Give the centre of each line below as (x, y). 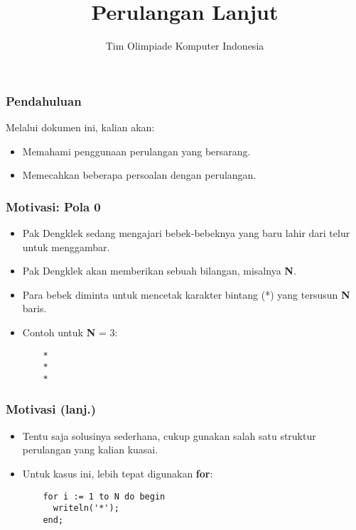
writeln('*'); (86, 508)
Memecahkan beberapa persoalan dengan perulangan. (139, 175)
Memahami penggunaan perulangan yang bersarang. (136, 151)
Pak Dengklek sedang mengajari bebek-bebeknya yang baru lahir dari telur (186, 233)
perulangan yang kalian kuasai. (90, 449)
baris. (34, 308)
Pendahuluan (44, 100)
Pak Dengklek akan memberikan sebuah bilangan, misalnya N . (159, 271)
